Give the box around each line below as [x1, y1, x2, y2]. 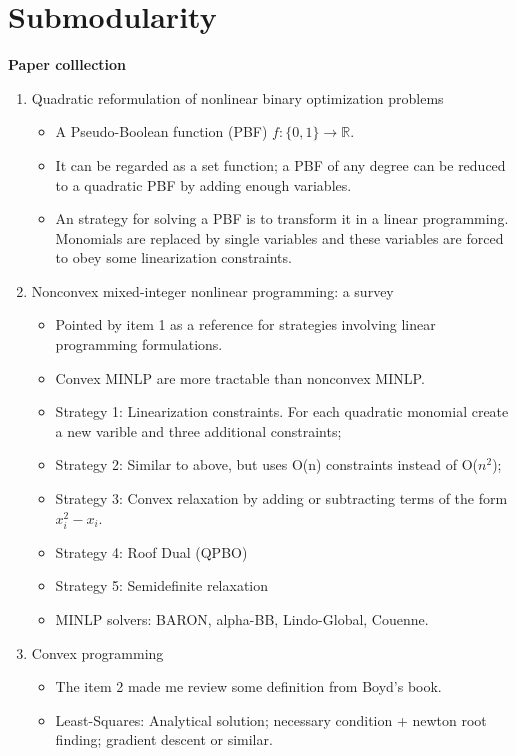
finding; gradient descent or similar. [55, 729, 273, 750]
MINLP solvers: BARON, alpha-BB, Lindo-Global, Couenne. [55, 608, 429, 629]
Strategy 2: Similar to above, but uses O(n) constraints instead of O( [55, 454, 479, 475]
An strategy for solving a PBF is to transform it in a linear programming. [55, 208, 509, 229]
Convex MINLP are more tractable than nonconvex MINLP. [55, 367, 425, 388]
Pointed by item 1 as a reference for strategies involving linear [55, 314, 436, 335]
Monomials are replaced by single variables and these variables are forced [55, 227, 504, 248]
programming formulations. [55, 334, 223, 355]
